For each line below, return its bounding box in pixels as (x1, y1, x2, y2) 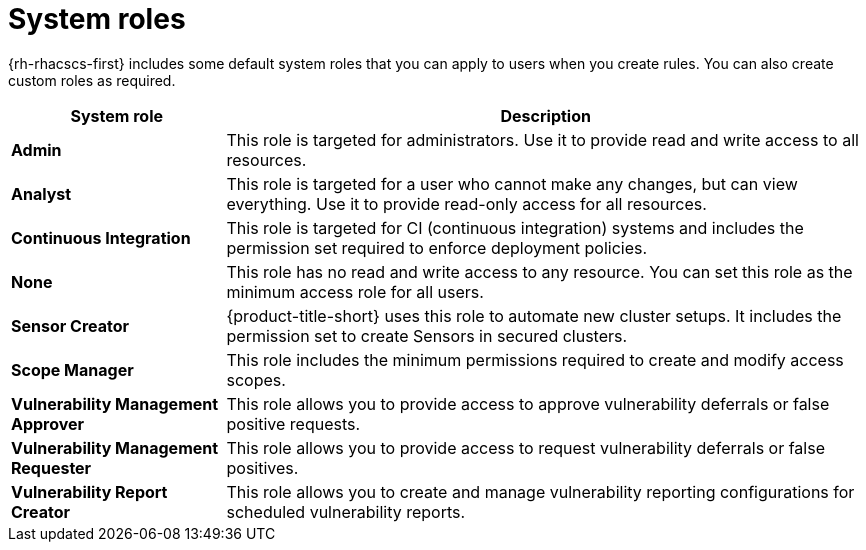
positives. (226, 457, 299, 478)
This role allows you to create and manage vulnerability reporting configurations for (226, 481, 855, 502)
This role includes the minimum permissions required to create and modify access (226, 349, 844, 370)
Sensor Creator (11, 315, 130, 336)
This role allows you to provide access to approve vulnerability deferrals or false (226, 393, 830, 414)
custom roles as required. (8, 71, 176, 89)
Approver (11, 413, 85, 434)
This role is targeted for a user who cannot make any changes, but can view (226, 173, 798, 194)
